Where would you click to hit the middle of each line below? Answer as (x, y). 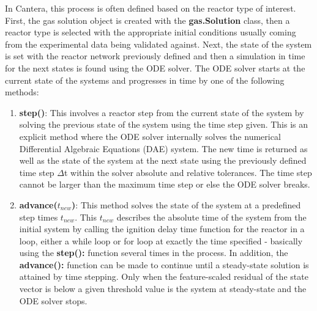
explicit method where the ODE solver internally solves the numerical (150, 136)
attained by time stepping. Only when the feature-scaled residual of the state (164, 276)
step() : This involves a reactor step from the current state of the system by (162, 112)
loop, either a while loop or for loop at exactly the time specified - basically (161, 240)
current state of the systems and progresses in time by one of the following (145, 80)
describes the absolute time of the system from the (211, 217)
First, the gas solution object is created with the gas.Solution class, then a (147, 20)
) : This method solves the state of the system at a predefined (186, 204)
